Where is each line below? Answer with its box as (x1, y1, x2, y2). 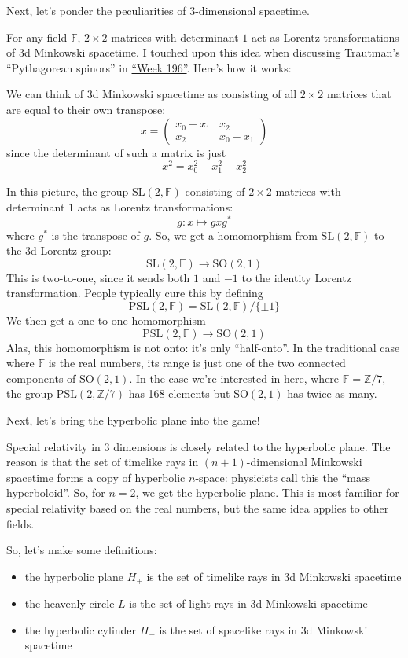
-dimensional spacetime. (195, 2, 310, 18)
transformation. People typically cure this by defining (6, 285, 263, 301)
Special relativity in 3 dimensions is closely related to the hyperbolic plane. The (6, 438, 391, 454)
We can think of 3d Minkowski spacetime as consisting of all (6, 86, 297, 102)
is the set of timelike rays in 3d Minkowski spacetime (146, 568, 402, 584)
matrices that (326, 86, 391, 102)
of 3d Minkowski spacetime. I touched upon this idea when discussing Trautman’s (6, 44, 400, 61)
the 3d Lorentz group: (6, 242, 112, 259)
